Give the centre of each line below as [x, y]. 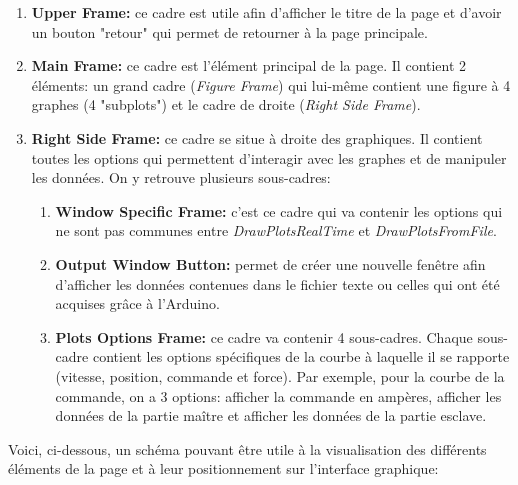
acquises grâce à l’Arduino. [137, 303]
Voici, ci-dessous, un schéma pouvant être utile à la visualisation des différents [247, 448]
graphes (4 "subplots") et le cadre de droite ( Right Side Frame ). [226, 104]
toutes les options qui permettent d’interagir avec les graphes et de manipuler [269, 157]
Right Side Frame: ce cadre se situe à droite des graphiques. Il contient [257, 137]
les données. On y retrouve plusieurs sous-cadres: [181, 177]
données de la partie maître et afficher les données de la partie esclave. [271, 415]
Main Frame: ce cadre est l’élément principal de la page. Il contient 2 [249, 65]
